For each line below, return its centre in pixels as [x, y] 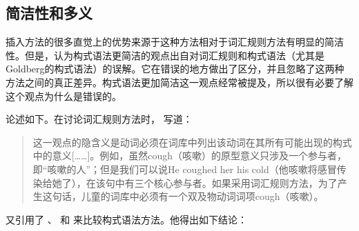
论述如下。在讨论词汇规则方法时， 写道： [99, 119]
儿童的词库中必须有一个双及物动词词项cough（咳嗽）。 [202, 196]
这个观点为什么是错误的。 [64, 96]
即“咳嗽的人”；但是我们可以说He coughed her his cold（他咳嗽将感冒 [185, 169]
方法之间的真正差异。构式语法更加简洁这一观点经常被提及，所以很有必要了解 [179, 82]
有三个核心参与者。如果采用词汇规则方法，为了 [231, 182]
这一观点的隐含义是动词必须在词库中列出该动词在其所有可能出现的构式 [192, 142]
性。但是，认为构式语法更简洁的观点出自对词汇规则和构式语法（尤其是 [165, 55]
